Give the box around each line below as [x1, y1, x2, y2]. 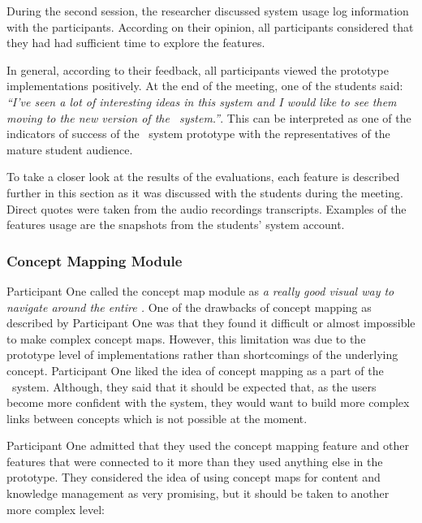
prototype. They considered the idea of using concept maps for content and [6, 469, 381, 486]
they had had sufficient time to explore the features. [6, 34, 265, 51]
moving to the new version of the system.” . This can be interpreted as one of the [6, 109, 411, 126]
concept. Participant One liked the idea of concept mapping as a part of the [6, 361, 384, 378]
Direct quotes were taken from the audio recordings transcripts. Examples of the [6, 200, 407, 217]
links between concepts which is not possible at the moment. [6, 409, 308, 426]
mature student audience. [6, 140, 133, 158]
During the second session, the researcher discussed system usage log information [6, 2, 409, 19]
